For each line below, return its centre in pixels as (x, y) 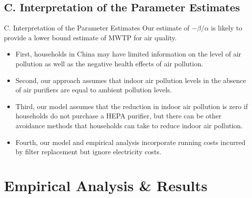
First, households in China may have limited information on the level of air (128, 54)
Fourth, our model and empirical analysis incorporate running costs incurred (130, 142)
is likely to (227, 28)
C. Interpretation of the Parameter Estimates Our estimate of (97, 28)
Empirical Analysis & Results (106, 185)
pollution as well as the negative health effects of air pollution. (109, 63)
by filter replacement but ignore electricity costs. (88, 152)
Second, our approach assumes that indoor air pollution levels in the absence (131, 80)
